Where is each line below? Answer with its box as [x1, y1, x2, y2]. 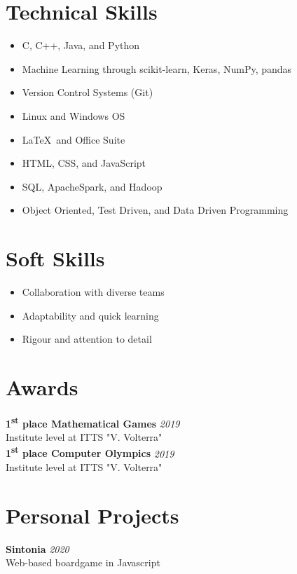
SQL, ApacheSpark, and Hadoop [22, 179, 163, 193]
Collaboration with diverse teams [22, 285, 165, 299]
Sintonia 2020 [6, 541, 69, 556]
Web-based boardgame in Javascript [6, 555, 160, 570]
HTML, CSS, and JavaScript [22, 156, 146, 170]
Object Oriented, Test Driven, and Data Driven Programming [22, 203, 289, 217]
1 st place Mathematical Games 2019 [6, 414, 180, 430]
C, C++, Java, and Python [22, 38, 140, 53]
